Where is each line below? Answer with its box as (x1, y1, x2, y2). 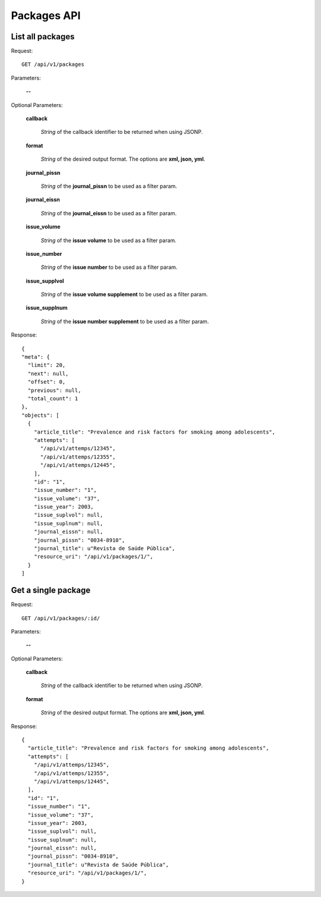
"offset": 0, (27, 378, 66, 385)
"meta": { (21, 354, 50, 360)
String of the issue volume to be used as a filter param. (40, 237, 177, 244)
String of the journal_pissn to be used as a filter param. (40, 182, 178, 190)
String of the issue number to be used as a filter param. (40, 264, 178, 271)
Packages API (11, 9, 81, 22)
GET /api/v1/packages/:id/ (21, 614, 100, 622)
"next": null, (27, 370, 69, 377)
